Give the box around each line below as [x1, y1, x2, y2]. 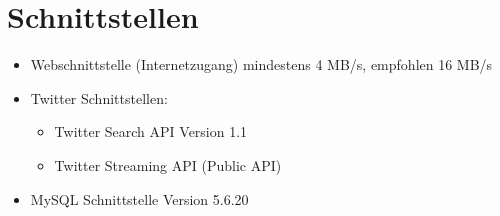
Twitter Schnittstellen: [30, 87, 168, 108]
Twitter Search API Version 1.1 [54, 121, 248, 142]
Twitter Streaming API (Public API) [54, 154, 282, 175]
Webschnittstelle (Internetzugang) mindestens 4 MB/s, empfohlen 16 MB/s [30, 54, 493, 75]
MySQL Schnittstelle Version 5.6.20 [30, 188, 249, 209]
